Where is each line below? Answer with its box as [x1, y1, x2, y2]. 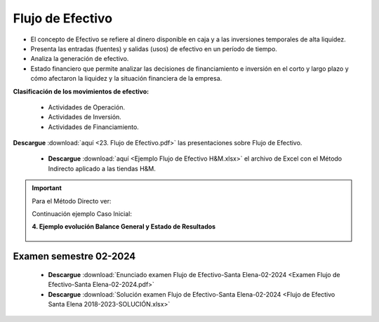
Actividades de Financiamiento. [48, 123, 140, 131]
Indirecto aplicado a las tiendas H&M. [48, 164, 156, 173]
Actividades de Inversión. [48, 113, 122, 121]
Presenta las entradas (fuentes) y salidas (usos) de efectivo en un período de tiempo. [30, 44, 277, 53]
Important [32, 184, 62, 192]
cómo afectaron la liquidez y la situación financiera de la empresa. [30, 74, 222, 83]
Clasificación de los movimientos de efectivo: [13, 87, 149, 95]
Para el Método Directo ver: [32, 196, 112, 205]
